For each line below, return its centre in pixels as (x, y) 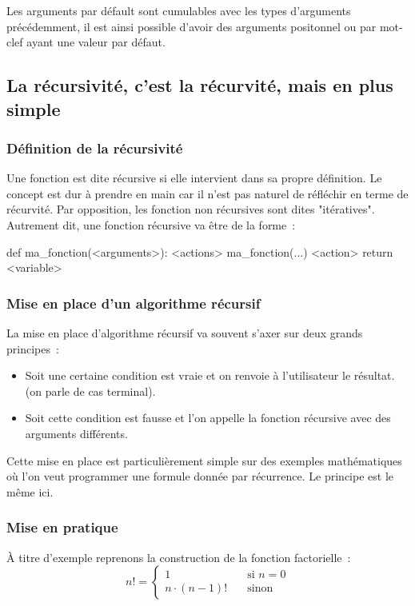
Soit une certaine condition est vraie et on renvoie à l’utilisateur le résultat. (210, 375)
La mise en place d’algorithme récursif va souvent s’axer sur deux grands (185, 332)
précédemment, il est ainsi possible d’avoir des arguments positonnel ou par (192, 26)
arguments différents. (76, 433)
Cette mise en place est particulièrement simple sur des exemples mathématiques (204, 460)
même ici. (30, 491)
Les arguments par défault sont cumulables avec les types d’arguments (179, 10)
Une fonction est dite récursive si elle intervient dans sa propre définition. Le (194, 178)
